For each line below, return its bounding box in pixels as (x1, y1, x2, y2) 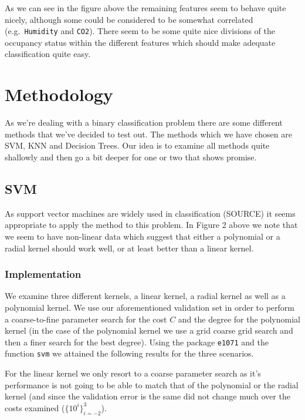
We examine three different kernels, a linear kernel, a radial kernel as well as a (5, 290, 286, 302)
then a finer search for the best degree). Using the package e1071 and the (5, 335, 269, 348)
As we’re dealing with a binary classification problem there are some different (5, 116, 283, 129)
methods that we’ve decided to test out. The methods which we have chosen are (5, 127, 292, 140)
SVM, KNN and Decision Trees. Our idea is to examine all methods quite (5, 139, 270, 152)
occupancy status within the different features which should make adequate (5, 36, 276, 48)
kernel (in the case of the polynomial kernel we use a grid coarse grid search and (5, 324, 293, 337)
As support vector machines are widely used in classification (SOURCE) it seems (5, 207, 296, 219)
